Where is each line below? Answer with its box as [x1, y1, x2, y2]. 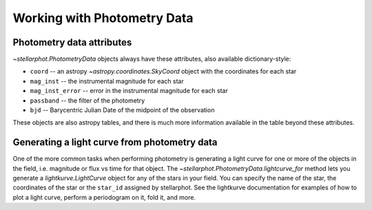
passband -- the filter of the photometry [30, 96, 145, 105]
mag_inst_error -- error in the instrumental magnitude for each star [30, 87, 229, 95]
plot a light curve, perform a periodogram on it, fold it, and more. [12, 193, 196, 201]
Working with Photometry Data [12, 10, 194, 25]
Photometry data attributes [12, 36, 132, 48]
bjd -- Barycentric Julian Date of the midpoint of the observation [30, 106, 215, 114]
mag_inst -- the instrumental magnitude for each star [30, 76, 184, 85]
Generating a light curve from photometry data [12, 136, 218, 148]
